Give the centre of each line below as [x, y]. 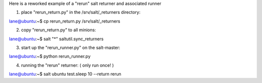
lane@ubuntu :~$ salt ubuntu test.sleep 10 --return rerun [65, 74]
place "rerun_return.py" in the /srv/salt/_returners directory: [81, 12]
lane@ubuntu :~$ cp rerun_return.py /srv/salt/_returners [65, 21]
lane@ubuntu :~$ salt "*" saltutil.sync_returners [56, 39]
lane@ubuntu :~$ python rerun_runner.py [50, 56]
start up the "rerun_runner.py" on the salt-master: [71, 47]
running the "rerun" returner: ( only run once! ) [67, 65]
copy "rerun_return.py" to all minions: [59, 30]
